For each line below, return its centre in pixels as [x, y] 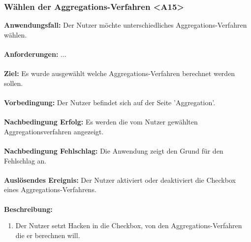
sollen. [14, 83]
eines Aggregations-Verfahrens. [50, 189]
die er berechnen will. [48, 235]
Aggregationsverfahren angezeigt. [54, 131]
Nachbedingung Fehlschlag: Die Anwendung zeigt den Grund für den [114, 150]
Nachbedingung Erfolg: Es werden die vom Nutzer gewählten [101, 122]
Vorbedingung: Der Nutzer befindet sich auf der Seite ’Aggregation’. [110, 102]
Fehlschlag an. [25, 160]
